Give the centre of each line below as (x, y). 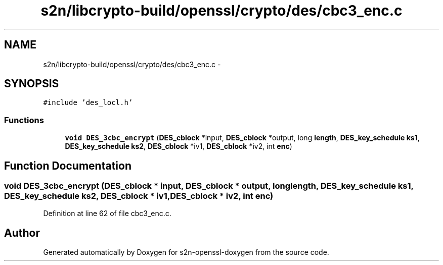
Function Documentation (68, 166)
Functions (24, 120)
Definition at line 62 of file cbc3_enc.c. (107, 214)
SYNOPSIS (32, 84)
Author (22, 233)
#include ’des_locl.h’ (88, 103)
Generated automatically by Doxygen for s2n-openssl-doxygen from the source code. (186, 252)
